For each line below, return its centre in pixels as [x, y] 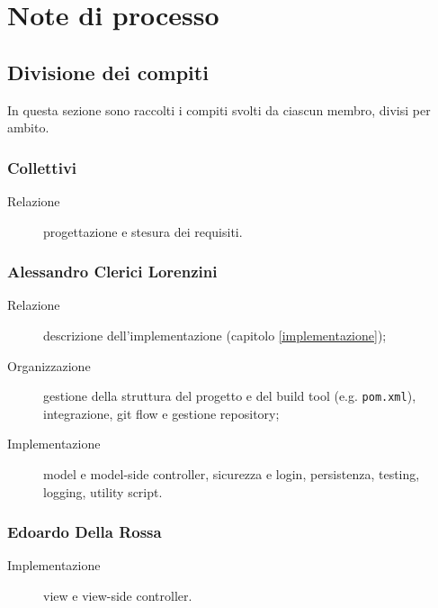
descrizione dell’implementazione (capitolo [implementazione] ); [215, 335]
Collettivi [42, 167]
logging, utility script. [103, 491]
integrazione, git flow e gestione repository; [161, 413]
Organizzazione [49, 365]
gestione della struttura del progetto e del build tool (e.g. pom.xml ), [230, 396]
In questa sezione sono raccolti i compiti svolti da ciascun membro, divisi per [219, 109]
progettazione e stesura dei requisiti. [143, 231]
